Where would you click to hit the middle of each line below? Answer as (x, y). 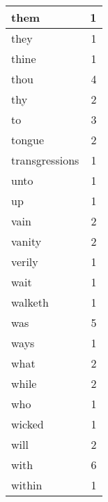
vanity (26, 241)
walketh (30, 302)
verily (25, 262)
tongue (28, 140)
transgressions (45, 160)
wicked (28, 424)
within (27, 485)
